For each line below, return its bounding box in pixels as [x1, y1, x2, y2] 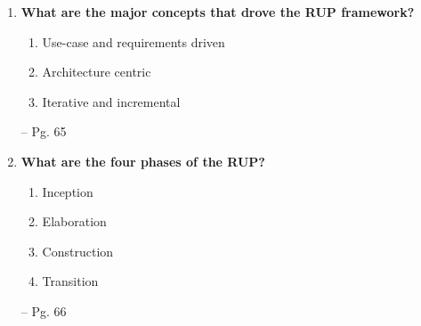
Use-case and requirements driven [42, 32, 225, 51]
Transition [42, 272, 99, 290]
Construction [42, 241, 114, 260]
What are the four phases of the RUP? [20, 151, 265, 170]
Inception [42, 182, 93, 200]
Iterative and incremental [42, 92, 181, 110]
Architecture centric [42, 62, 151, 81]
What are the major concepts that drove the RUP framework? [20, 3, 415, 20]
